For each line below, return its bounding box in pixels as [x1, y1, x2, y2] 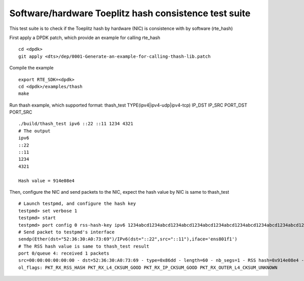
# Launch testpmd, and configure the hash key [18, 201, 136, 206]
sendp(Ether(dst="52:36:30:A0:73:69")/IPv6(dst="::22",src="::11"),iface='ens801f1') [18, 236, 238, 242]
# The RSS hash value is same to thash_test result [18, 243, 149, 249]
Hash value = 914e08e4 [18, 178, 75, 184]
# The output [18, 128, 51, 134]
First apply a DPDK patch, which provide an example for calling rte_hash [9, 34, 161, 41]
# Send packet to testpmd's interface [18, 229, 115, 235]
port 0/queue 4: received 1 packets [18, 251, 109, 256]
